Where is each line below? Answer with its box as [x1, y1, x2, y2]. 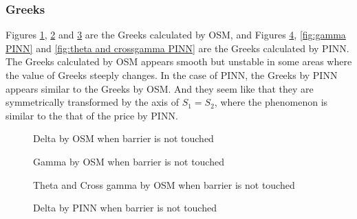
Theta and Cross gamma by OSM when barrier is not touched [33, 177, 295, 192]
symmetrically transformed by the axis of [6, 95, 179, 109]
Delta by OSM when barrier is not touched [33, 131, 214, 146]
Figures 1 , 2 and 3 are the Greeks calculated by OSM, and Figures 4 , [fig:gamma [6, 27, 346, 42]
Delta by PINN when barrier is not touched [33, 200, 217, 215]
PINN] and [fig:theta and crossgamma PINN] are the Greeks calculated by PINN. [6, 41, 349, 55]
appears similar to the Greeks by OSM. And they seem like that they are [6, 81, 314, 95]
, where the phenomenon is [214, 95, 328, 109]
